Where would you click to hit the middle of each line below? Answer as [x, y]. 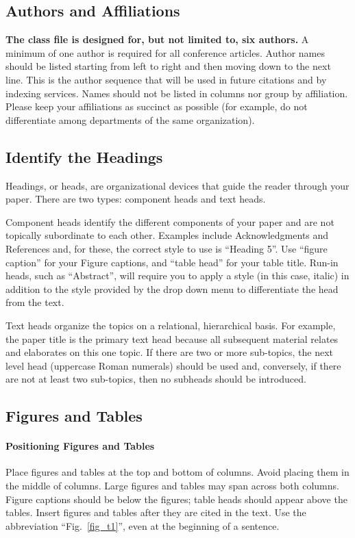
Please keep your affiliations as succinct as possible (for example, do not [157, 106]
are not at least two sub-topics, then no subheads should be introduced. [156, 379]
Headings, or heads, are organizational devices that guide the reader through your [177, 185]
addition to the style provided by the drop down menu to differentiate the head [172, 289]
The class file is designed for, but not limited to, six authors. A [157, 39]
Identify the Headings [84, 156]
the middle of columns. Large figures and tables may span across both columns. [172, 486]
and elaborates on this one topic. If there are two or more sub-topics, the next [170, 352]
